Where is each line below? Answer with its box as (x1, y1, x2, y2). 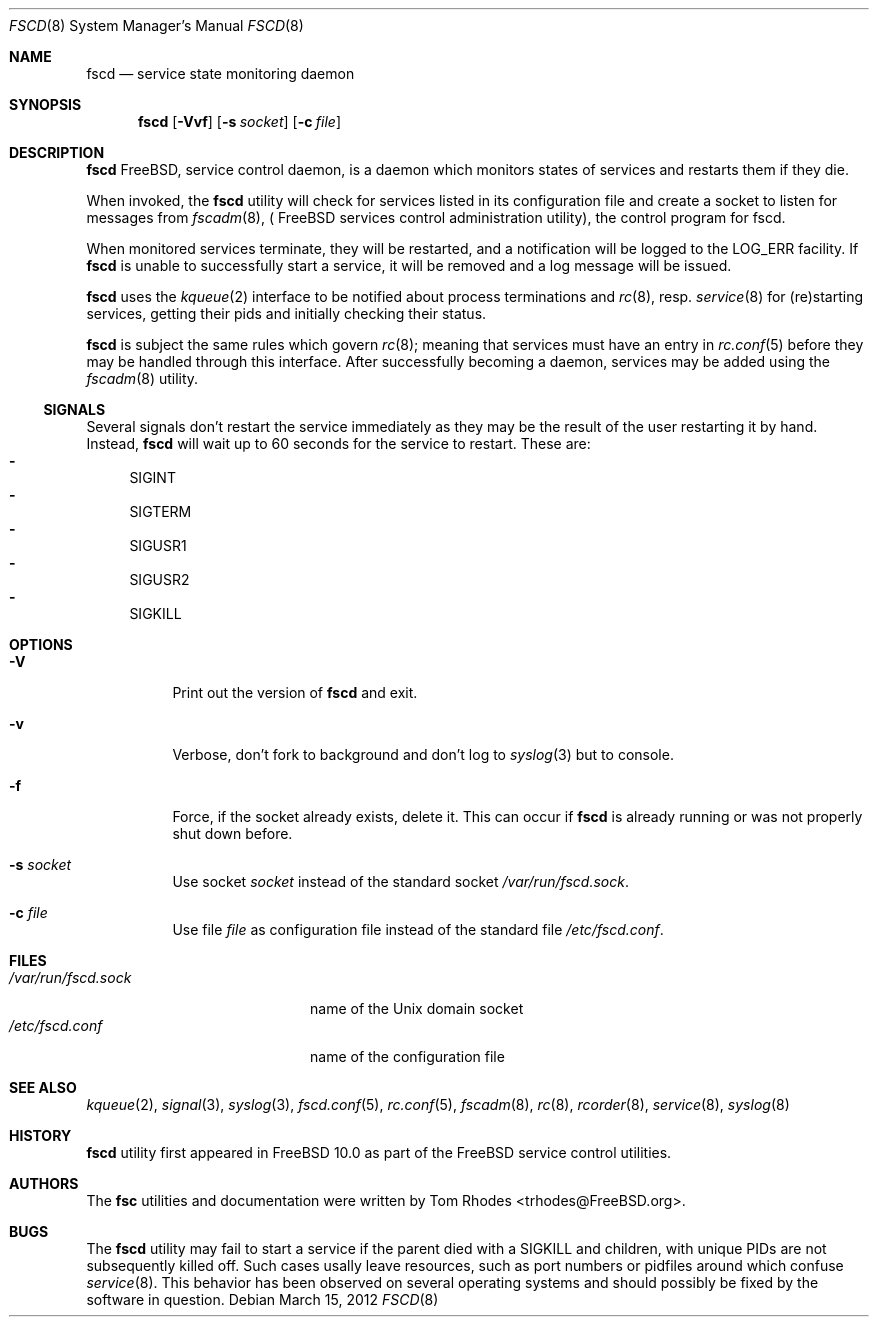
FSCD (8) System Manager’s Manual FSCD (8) (9, 17, 304, 34)
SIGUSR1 (129, 537, 187, 554)
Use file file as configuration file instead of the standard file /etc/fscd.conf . (172, 921, 664, 938)
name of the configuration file (310, 1048, 505, 1065)
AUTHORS (9, 1175, 79, 1192)
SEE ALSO (9, 1079, 77, 1096)
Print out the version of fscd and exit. (172, 684, 418, 701)
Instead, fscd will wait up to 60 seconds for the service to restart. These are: (86, 435, 591, 452)
